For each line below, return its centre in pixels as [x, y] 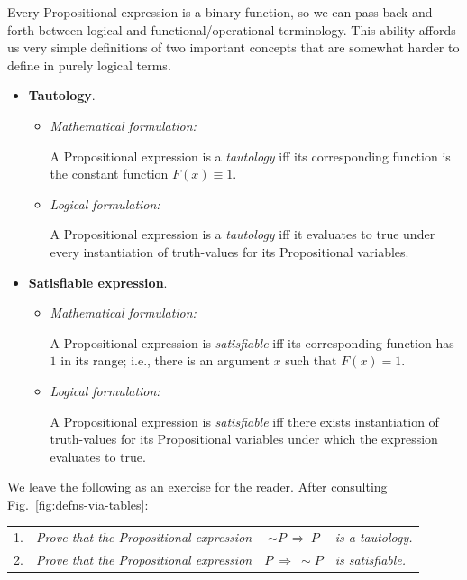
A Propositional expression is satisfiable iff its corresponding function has [252, 342]
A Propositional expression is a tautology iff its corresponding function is [250, 156]
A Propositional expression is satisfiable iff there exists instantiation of [244, 421]
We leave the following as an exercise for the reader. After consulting [197, 487]
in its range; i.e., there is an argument [165, 360]
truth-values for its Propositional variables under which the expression [244, 439]
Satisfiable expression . [98, 282]
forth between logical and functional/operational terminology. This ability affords [232, 29]
